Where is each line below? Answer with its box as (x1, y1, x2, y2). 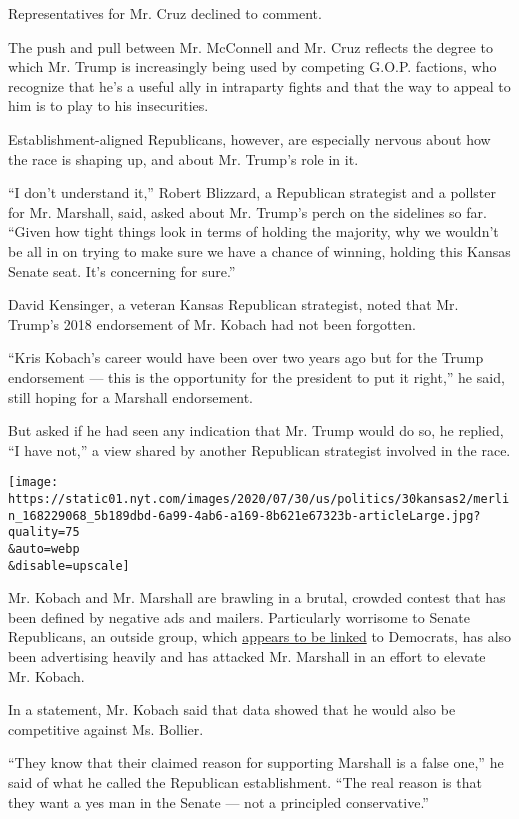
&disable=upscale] (8, 558, 130, 573)
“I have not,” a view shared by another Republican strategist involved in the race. (8, 439, 511, 460)
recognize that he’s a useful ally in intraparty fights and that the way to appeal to (8, 75, 511, 96)
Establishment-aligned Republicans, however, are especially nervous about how (8, 128, 491, 149)
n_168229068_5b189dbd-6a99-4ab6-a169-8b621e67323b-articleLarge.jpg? (8, 508, 481, 523)
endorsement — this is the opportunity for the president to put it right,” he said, (8, 366, 505, 387)
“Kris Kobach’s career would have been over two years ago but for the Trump (8, 347, 484, 368)
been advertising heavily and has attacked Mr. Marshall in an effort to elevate (8, 646, 486, 666)
